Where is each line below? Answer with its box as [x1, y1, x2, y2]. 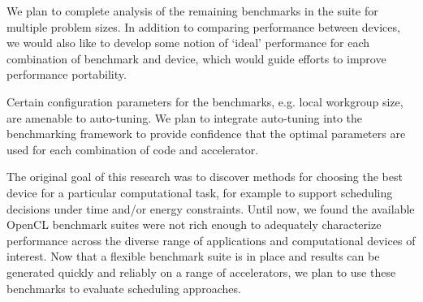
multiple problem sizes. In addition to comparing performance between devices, [6, 18, 400, 35]
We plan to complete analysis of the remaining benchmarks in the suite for [6, 2, 378, 19]
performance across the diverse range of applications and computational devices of [6, 231, 416, 248]
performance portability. [6, 66, 127, 83]
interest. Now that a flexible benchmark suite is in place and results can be [6, 248, 380, 265]
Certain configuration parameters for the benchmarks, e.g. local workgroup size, [6, 93, 404, 110]
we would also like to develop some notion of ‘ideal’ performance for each [6, 34, 370, 51]
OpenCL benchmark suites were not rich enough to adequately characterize [6, 216, 382, 233]
